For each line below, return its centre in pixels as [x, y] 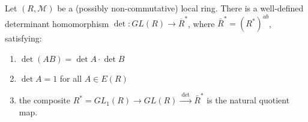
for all [71, 78]
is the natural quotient [248, 100]
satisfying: [23, 38]
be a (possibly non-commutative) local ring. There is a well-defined [180, 8]
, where [201, 23]
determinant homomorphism [57, 23]
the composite [45, 100]
